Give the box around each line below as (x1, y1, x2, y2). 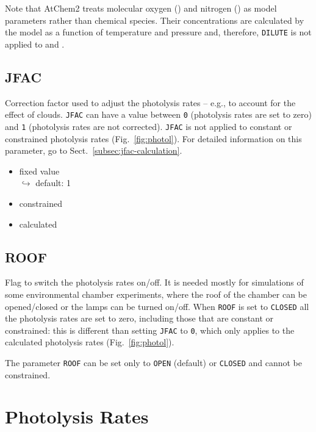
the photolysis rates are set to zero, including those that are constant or (5, 312, 274, 325)
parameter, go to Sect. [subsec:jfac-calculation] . (5, 144, 182, 157)
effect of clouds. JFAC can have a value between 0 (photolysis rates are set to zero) (5, 108, 312, 121)
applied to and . (5, 37, 65, 50)
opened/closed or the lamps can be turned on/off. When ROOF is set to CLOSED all (5, 300, 309, 312)
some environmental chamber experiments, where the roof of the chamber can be (5, 287, 307, 300)
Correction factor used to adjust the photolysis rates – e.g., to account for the (5, 96, 296, 109)
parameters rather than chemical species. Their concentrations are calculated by (5, 13, 304, 26)
